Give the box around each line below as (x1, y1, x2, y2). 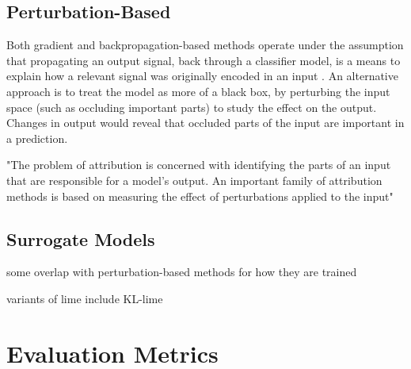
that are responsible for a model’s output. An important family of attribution (6, 171, 382, 188)
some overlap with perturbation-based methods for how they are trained (6, 263, 357, 280)
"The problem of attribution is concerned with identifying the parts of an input (6, 156, 391, 173)
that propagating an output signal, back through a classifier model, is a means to (6, 52, 401, 68)
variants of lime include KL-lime (6, 290, 163, 306)
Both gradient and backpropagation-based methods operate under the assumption (6, 37, 404, 53)
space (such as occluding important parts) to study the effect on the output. (6, 98, 377, 115)
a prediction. (6, 129, 68, 146)
